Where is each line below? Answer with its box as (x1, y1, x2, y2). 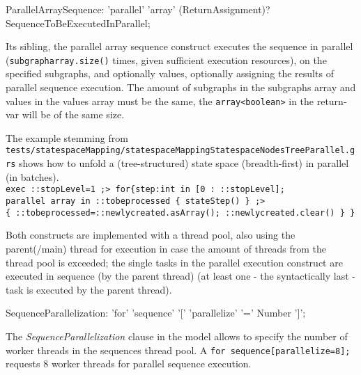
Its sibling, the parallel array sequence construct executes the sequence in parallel (6, 39, 353, 54)
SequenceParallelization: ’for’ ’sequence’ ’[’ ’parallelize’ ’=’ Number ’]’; (6, 305, 306, 320)
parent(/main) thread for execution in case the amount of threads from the (6, 241, 327, 255)
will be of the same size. (22, 107, 125, 122)
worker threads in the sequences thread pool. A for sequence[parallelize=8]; (6, 342, 351, 357)
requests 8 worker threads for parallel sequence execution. (6, 356, 252, 371)
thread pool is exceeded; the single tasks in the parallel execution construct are (6, 255, 343, 269)
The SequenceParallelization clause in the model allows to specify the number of (6, 328, 348, 343)
